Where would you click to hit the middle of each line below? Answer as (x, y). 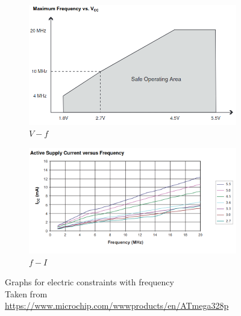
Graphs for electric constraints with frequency (89, 282)
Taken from (26, 293)
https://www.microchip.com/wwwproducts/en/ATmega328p (117, 305)
